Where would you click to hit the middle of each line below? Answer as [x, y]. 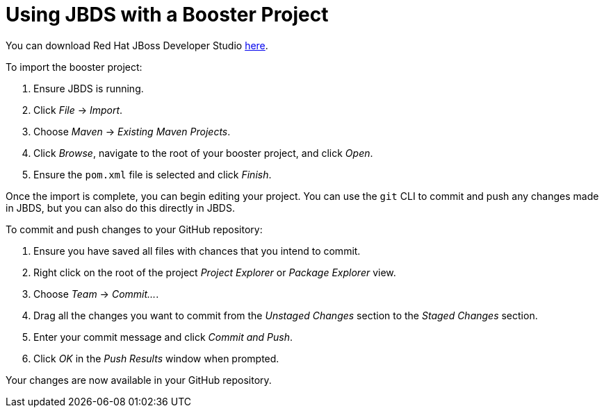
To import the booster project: [74, 67]
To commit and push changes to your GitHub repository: [134, 229]
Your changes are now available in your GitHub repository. [139, 380]
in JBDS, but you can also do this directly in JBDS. [120, 208]
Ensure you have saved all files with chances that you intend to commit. [197, 251]
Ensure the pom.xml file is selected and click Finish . [153, 174]
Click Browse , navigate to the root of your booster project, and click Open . [203, 153]
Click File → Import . [78, 110]
